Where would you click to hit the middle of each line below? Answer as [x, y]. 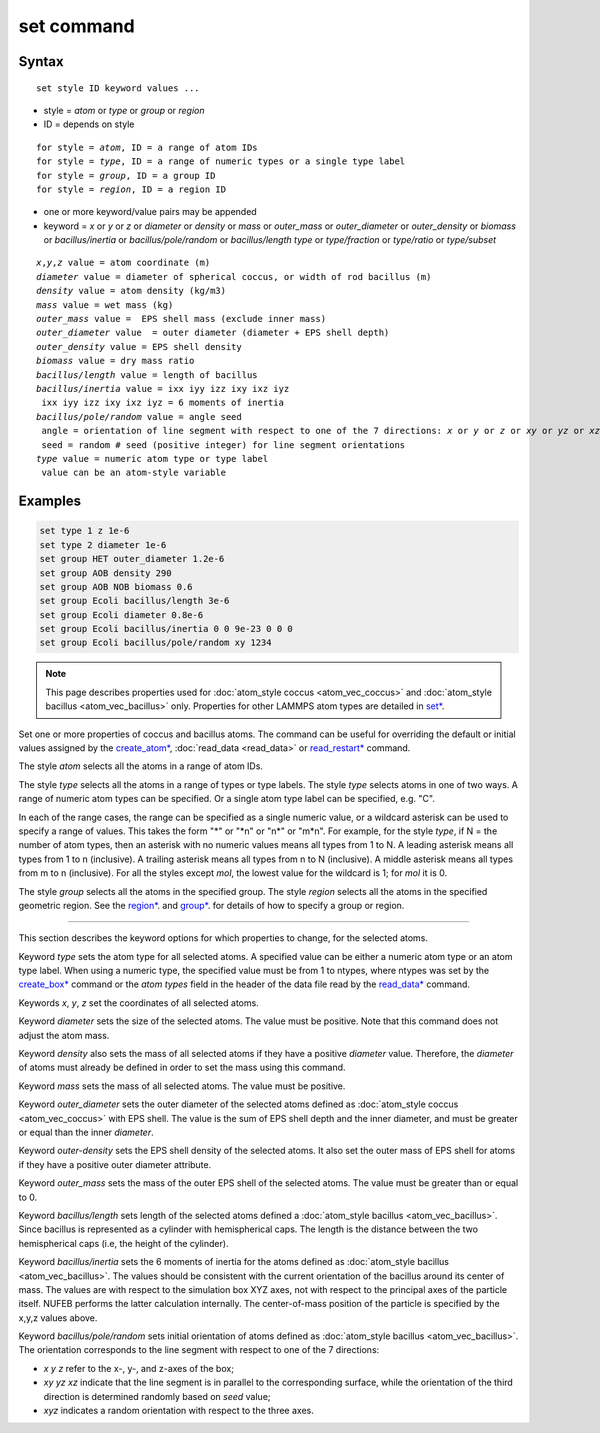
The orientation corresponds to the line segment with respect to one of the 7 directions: [199, 1350]
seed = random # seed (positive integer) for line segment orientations [223, 444]
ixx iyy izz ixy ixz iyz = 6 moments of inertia [163, 403]
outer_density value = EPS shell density [139, 346]
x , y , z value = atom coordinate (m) [123, 263]
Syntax [41, 61]
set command [76, 26]
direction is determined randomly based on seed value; [157, 1396]
